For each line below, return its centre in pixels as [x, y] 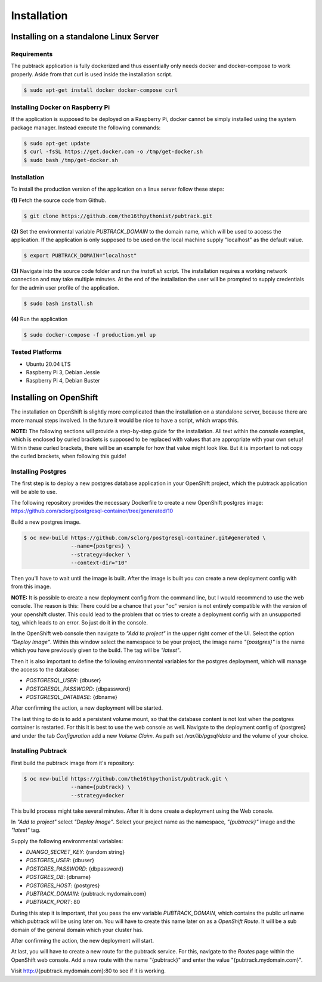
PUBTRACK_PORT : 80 [53, 902]
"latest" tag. [26, 830]
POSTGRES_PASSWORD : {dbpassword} [75, 868]
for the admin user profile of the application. [65, 288]
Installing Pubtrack [39, 751]
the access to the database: [45, 669]
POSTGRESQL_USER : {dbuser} [64, 680]
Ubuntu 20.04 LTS [48, 364]
